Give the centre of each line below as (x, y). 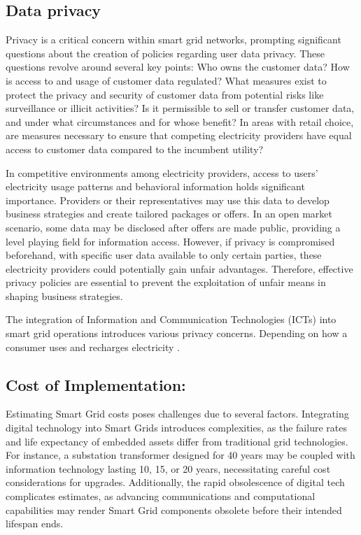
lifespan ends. (35, 523)
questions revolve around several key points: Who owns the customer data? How (178, 67)
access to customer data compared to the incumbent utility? (135, 149)
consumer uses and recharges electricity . (93, 347)
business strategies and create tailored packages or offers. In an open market (169, 214)
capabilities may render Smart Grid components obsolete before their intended (174, 509)
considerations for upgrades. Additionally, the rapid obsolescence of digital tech (175, 482)
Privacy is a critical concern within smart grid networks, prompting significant (174, 40)
